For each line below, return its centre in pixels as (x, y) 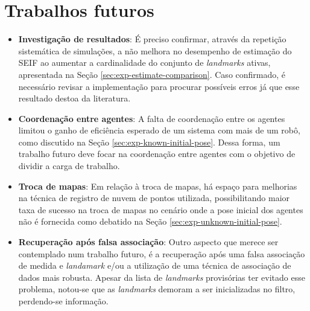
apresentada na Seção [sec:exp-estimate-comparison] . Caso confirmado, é (152, 74)
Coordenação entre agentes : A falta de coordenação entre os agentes (152, 118)
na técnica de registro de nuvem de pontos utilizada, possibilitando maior (154, 198)
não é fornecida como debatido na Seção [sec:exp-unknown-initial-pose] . (150, 221)
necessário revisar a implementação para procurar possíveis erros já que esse (159, 86)
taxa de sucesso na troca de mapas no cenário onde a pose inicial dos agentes (161, 209)
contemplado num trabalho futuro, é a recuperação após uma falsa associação (162, 253)
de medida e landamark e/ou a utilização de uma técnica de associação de (155, 265)
